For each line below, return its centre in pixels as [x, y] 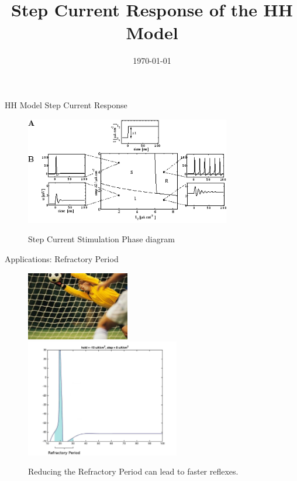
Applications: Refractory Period [62, 258]
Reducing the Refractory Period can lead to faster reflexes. [133, 471]
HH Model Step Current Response [66, 104]
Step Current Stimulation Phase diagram [101, 239]
